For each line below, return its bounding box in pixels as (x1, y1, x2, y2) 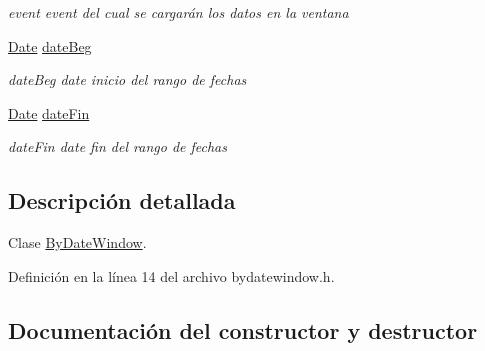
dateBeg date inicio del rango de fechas (8, 69, 247, 90)
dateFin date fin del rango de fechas (8, 136, 227, 157)
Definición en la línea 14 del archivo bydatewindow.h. (8, 265, 335, 286)
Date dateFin (8, 102, 90, 123)
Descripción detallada (8, 185, 236, 216)
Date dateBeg (8, 35, 92, 56)
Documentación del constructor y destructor (8, 314, 478, 345)
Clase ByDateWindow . (8, 232, 147, 253)
